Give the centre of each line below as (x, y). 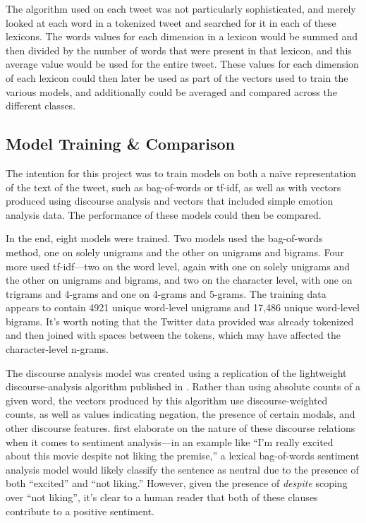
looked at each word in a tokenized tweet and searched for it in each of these (171, 22)
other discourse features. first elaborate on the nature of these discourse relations (181, 428)
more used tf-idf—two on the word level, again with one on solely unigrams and (178, 266)
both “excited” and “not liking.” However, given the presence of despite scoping (177, 483)
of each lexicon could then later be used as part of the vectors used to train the (177, 77)
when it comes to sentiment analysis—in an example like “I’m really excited (170, 441)
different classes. (41, 106)
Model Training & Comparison (121, 144)
